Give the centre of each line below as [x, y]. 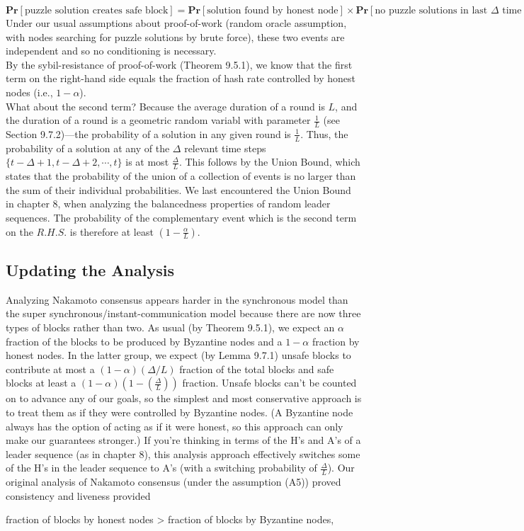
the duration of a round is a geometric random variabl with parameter [158, 120]
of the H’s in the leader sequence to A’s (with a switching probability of [161, 468]
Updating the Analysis [90, 270]
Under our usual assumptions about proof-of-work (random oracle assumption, [176, 23]
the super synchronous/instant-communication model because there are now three [183, 313]
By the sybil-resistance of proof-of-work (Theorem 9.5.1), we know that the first [179, 64]
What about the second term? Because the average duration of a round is [165, 106]
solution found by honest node [273, 11]
